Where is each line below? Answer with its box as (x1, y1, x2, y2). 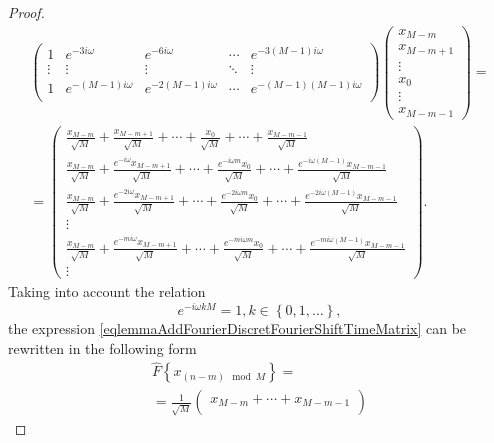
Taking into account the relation (8, 281, 206, 302)
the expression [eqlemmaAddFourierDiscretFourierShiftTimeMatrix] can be (8, 317, 467, 338)
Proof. (8, 2, 45, 22)
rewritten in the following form (8, 337, 197, 358)
